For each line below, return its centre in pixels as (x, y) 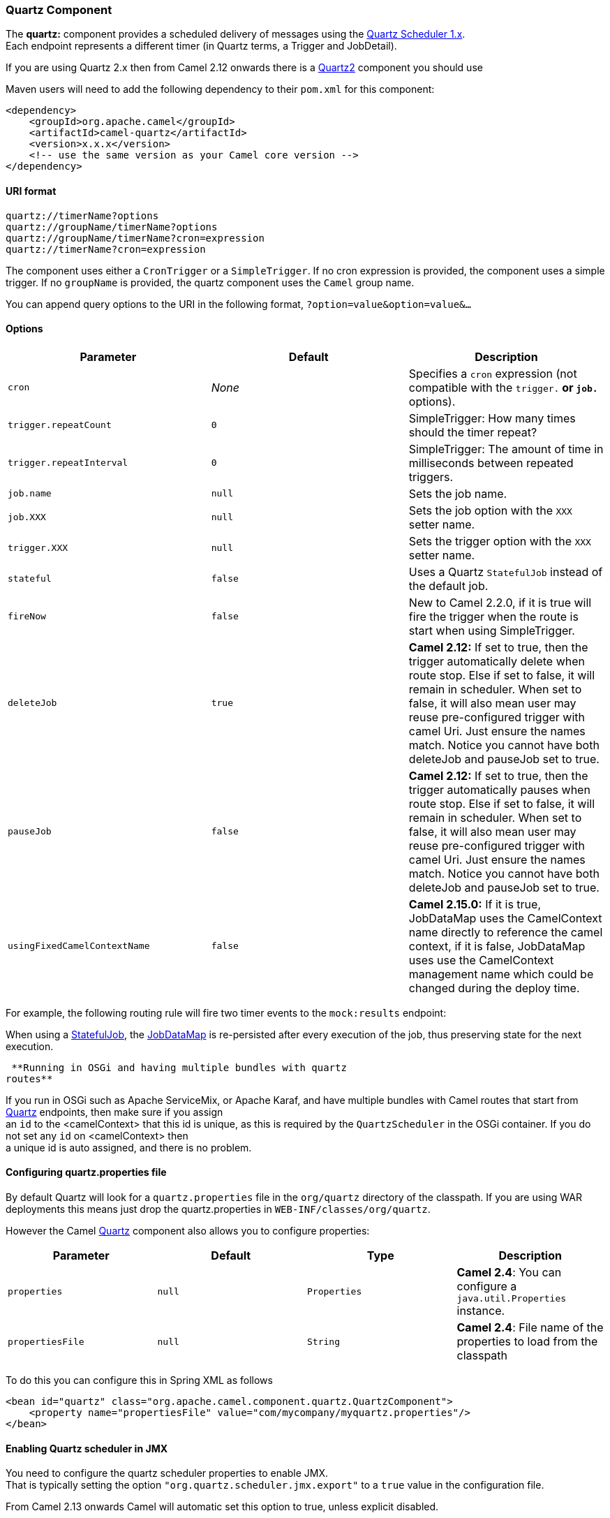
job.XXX (27, 517)
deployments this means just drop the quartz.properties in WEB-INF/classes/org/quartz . (218, 1209)
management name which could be (501, 974)
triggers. (431, 477)
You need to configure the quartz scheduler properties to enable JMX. (167, 1473)
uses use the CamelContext (481, 960)
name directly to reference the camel (506, 932)
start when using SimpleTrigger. (492, 630)
